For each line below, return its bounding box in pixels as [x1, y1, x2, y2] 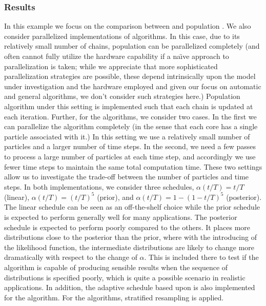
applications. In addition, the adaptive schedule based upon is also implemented [4, 282, 255, 293]
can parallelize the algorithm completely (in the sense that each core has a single [4, 121, 258, 132]
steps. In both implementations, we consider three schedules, [4, 181, 194, 192]
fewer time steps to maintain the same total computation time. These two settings [4, 161, 262, 172]
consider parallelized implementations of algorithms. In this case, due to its [4, 30, 240, 41]
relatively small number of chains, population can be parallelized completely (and [4, 40, 260, 51]
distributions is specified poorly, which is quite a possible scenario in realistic [4, 272, 245, 282]
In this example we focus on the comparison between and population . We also [4, 21, 251, 31]
